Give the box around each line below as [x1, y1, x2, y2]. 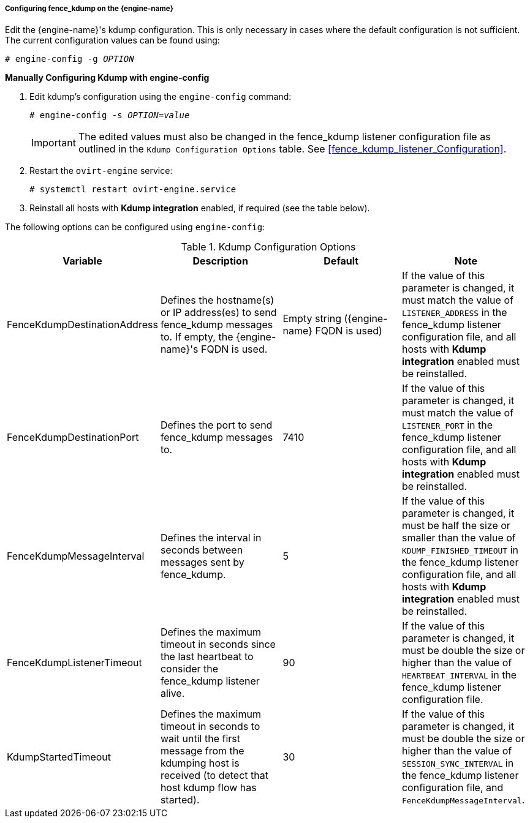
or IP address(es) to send [160, 306, 277, 319]
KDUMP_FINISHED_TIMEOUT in [401, 544, 518, 557]
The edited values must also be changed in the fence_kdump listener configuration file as [78, 130, 491, 143]
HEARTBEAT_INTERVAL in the [401, 669, 517, 682]
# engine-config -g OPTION [5, 54, 134, 64]
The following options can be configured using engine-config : [5, 222, 265, 233]
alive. [160, 687, 185, 700]
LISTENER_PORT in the [401, 419, 493, 432]
